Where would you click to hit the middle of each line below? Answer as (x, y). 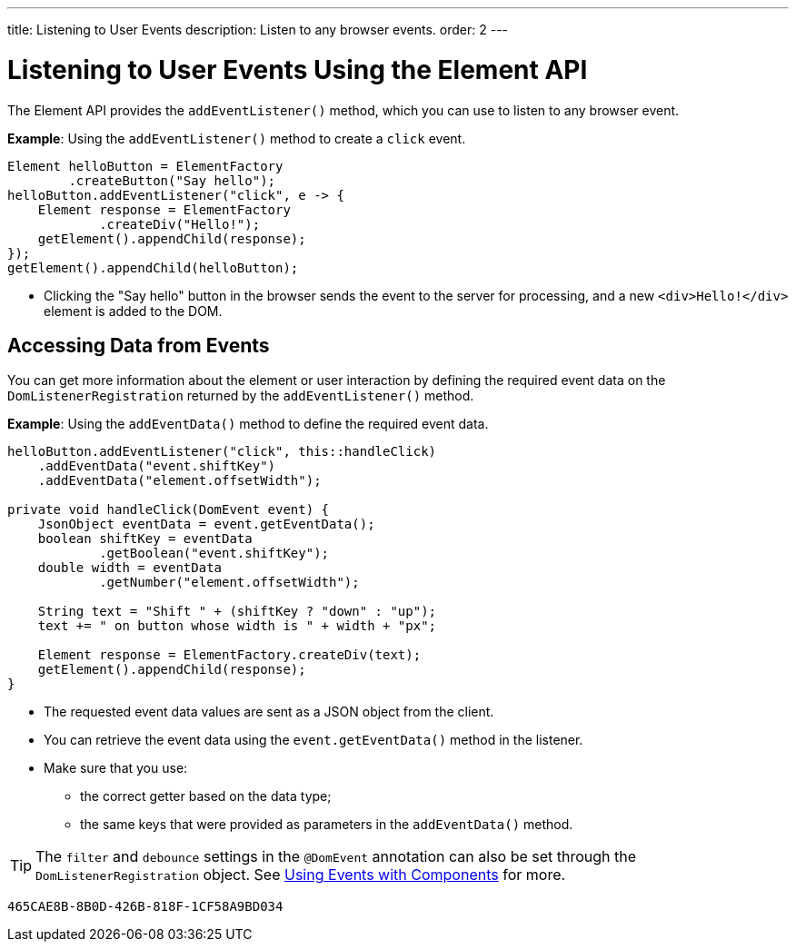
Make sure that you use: (116, 768)
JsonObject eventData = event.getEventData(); (206, 524)
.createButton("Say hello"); (172, 180)
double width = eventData (130, 568)
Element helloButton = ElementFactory (145, 166)
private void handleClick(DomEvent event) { (169, 510)
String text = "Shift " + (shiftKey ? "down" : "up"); (237, 612)
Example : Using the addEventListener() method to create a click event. (237, 138)
